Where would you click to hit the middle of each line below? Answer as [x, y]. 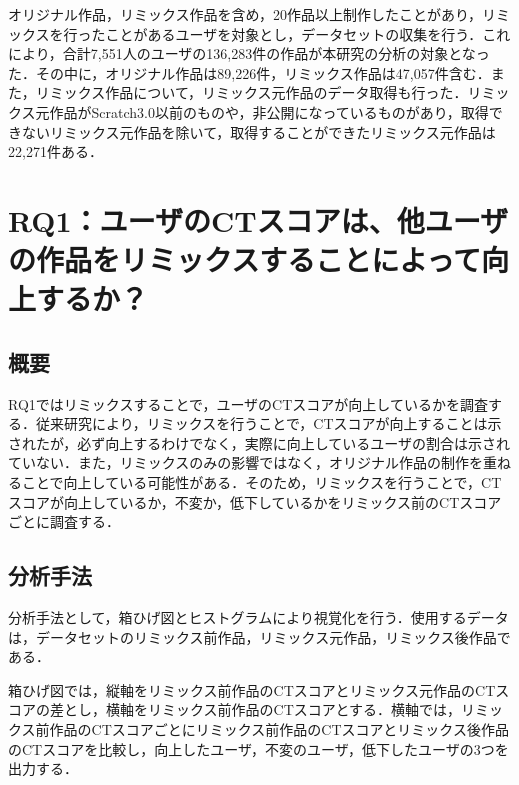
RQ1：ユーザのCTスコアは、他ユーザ [258, 219]
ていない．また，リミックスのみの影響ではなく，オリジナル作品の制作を [245, 462]
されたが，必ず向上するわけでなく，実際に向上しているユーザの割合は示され [259, 442]
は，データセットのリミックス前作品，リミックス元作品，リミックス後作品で [259, 636]
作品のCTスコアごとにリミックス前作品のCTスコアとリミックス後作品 [279, 729]
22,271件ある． [55, 151]
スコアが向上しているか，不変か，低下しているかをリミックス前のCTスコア [255, 501]
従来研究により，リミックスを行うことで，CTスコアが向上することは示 [268, 423]
